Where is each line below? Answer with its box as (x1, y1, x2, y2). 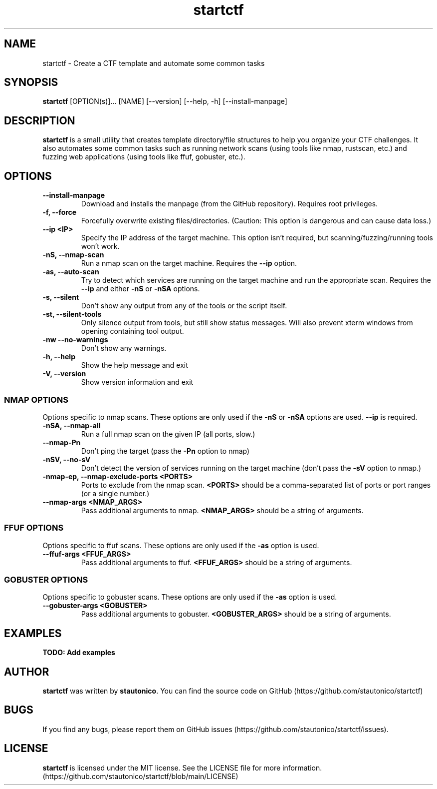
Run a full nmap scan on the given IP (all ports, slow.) (81, 429, 255, 438)
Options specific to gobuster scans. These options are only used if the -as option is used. (42, 593, 337, 602)
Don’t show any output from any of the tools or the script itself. (81, 301, 287, 310)
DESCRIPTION (4, 114, 75, 127)
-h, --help (42, 352, 75, 361)
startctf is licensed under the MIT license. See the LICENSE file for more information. (42, 763, 322, 772)
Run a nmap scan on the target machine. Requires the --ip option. (81, 259, 297, 268)
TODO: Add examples (42, 648, 115, 657)
